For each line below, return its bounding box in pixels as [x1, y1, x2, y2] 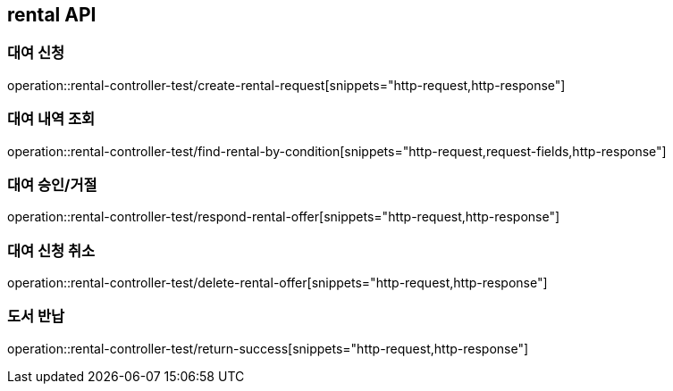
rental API [7, 4, 97, 26]
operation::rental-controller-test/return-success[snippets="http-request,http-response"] [7, 340, 529, 356]
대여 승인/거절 [7, 175, 97, 194]
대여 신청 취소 [7, 241, 96, 260]
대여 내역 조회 [7, 110, 96, 129]
